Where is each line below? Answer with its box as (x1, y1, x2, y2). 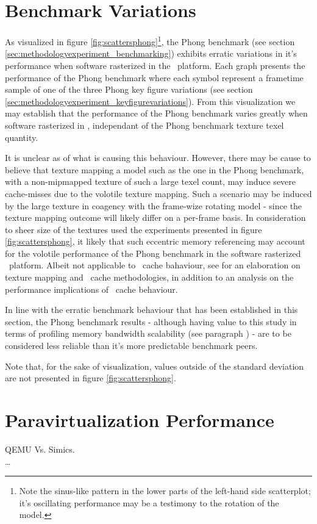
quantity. (5, 131, 38, 143)
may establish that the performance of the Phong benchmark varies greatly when (5, 107, 308, 120)
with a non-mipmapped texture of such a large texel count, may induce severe (5, 175, 296, 188)
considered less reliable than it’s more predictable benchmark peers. (5, 339, 258, 352)
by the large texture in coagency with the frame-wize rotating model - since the (5, 199, 302, 212)
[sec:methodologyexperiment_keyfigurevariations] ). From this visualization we (5, 95, 296, 107)
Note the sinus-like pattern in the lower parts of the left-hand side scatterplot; (19, 484, 311, 497)
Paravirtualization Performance (5, 407, 274, 432)
